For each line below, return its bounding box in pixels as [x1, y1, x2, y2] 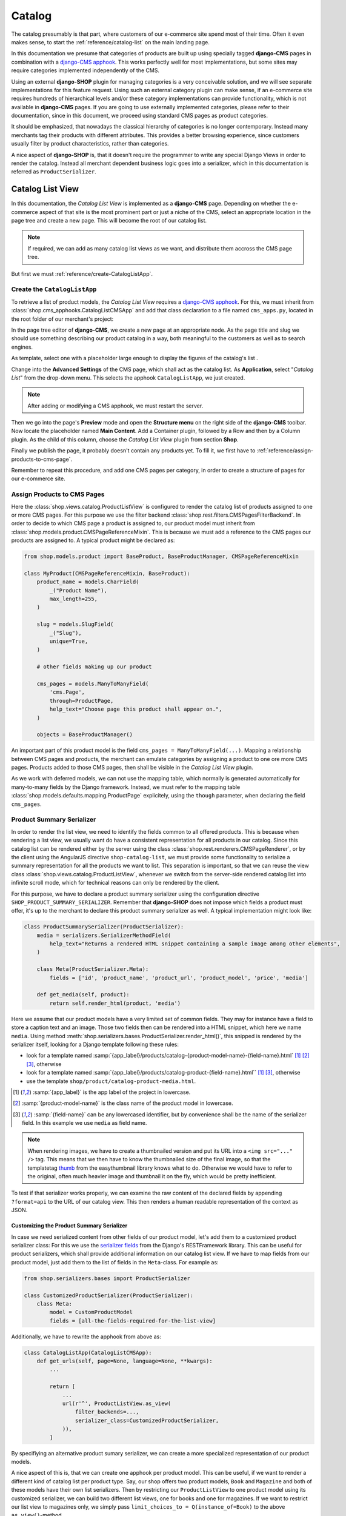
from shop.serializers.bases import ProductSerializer [24, 1275, 190, 1282]
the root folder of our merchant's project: [11, 315, 114, 323]
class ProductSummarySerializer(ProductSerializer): [24, 924, 184, 930]
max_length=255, [49, 595, 98, 603]
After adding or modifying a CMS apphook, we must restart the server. [27, 402, 204, 409]
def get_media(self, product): [36, 991, 130, 998]
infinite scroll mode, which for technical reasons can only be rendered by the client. [11, 879, 220, 887]
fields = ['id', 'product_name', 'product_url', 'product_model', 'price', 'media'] [49, 974, 308, 981]
